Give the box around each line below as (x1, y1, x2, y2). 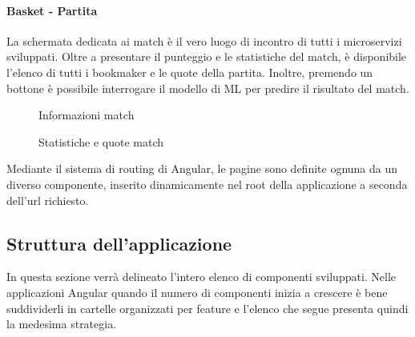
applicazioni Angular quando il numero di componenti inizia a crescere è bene (6, 283, 388, 300)
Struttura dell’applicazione (6, 231, 232, 255)
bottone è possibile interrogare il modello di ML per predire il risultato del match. (6, 79, 409, 96)
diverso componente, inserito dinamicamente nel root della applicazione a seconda (6, 175, 408, 192)
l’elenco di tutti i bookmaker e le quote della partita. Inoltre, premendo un (6, 63, 373, 80)
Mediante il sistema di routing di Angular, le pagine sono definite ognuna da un (6, 160, 398, 177)
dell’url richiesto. (6, 191, 89, 208)
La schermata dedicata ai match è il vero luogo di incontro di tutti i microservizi (6, 32, 402, 49)
